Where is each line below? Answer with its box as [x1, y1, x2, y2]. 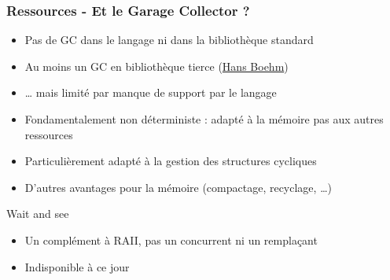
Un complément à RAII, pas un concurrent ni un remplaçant [24, 231, 318, 248]
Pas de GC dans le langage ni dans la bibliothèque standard [24, 31, 314, 48]
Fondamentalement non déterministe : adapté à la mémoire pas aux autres [24, 111, 384, 127]
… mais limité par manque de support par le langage [24, 84, 277, 101]
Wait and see [6, 205, 69, 222]
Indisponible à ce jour [24, 258, 130, 274]
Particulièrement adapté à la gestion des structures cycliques [24, 153, 317, 169]
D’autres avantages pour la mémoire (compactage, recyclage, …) [24, 179, 332, 195]
